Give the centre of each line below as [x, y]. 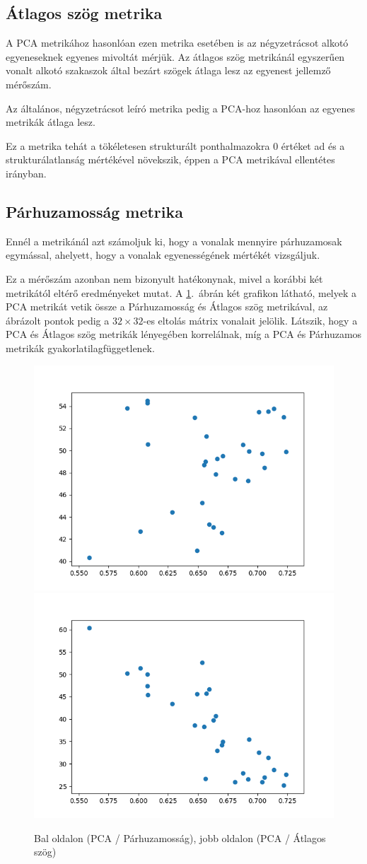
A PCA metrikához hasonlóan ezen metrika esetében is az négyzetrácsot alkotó [177, 43]
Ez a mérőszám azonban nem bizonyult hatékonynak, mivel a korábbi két [164, 278]
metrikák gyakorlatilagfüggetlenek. [80, 348]
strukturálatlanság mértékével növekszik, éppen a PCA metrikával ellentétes [170, 159]
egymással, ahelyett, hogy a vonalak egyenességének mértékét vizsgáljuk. [163, 255]
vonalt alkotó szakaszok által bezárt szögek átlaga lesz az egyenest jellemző [168, 70]
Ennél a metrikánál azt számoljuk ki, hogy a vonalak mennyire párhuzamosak [174, 241]
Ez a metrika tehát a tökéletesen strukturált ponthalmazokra [138, 145]
